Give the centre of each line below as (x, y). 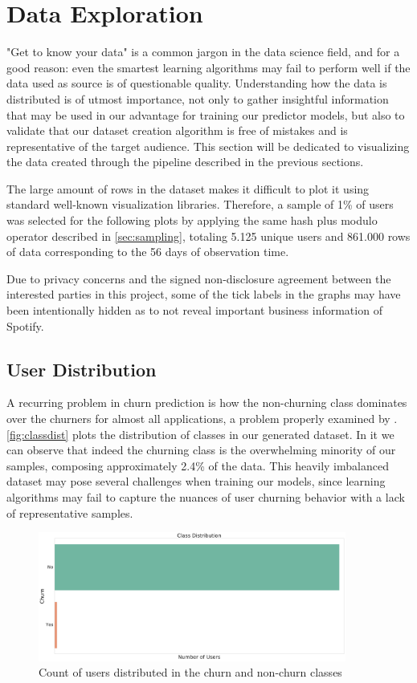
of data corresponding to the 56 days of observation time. (148, 252)
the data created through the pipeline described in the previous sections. (185, 162)
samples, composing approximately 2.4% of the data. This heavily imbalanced (198, 465)
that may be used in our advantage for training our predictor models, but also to (206, 114)
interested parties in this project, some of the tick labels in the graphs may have (204, 294)
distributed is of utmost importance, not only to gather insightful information (198, 98)
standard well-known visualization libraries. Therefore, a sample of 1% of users (200, 204)
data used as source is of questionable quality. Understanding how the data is (197, 83)
